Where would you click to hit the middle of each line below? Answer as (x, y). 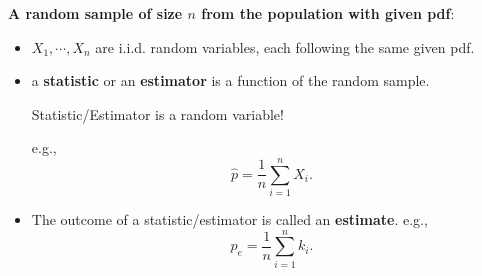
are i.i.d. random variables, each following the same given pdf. (285, 46)
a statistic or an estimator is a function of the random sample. (230, 80)
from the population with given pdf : (328, 13)
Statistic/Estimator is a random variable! (157, 113)
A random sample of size (95, 13)
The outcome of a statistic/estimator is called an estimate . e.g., (229, 219)
